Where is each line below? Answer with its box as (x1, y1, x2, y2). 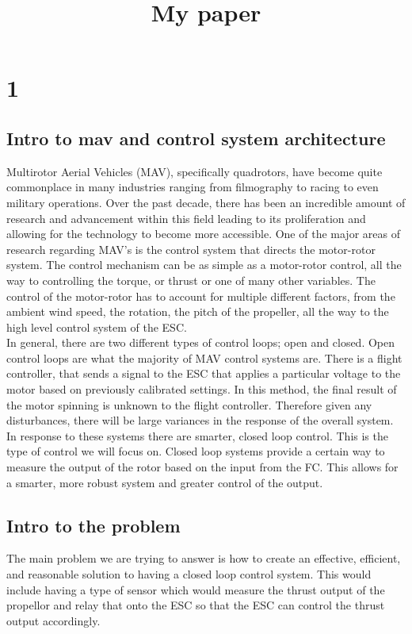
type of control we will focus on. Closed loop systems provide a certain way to (6, 443, 385, 459)
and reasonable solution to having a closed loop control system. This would (6, 566, 372, 582)
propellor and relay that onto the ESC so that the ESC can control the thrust (6, 597, 385, 613)
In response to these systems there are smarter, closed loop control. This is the (6, 427, 388, 444)
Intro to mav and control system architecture (6, 125, 386, 150)
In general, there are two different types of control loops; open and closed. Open (6, 334, 395, 351)
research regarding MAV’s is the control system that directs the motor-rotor (6, 240, 376, 257)
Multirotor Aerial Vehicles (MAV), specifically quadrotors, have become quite (6, 163, 383, 179)
